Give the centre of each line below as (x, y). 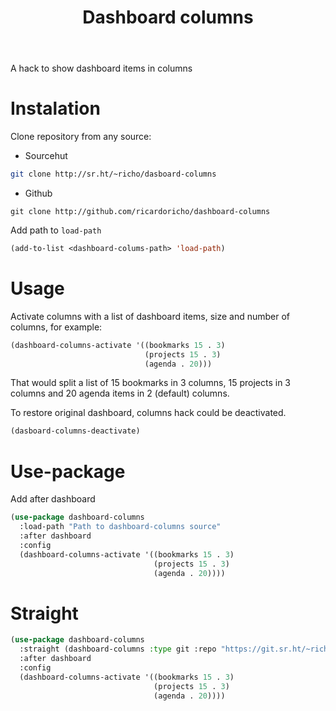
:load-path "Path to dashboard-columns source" (120, 527)
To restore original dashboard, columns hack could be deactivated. (148, 413)
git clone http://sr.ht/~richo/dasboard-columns (113, 174)
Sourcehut (46, 156)
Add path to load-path (56, 230)
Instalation (55, 108)
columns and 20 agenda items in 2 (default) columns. (120, 393)
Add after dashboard (53, 499)
